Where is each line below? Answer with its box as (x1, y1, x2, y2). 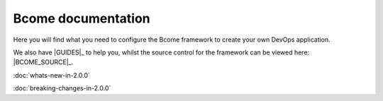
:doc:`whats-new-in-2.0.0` (13, 71, 90, 79)
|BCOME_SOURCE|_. (13, 58, 74, 66)
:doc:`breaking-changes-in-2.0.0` (13, 84, 111, 93)
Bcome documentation (13, 11, 150, 26)
